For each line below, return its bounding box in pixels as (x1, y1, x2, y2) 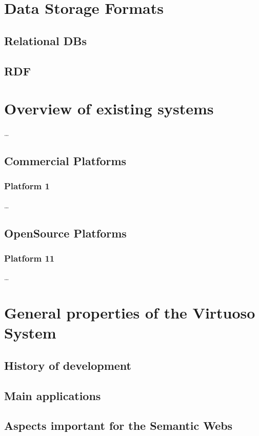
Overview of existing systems (4, 98, 214, 119)
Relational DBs (4, 32, 87, 48)
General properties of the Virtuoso (4, 302, 255, 323)
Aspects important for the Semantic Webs (4, 418, 233, 433)
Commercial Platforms (4, 153, 127, 169)
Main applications (4, 387, 101, 403)
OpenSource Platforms (4, 225, 127, 241)
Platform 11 (4, 251, 55, 264)
